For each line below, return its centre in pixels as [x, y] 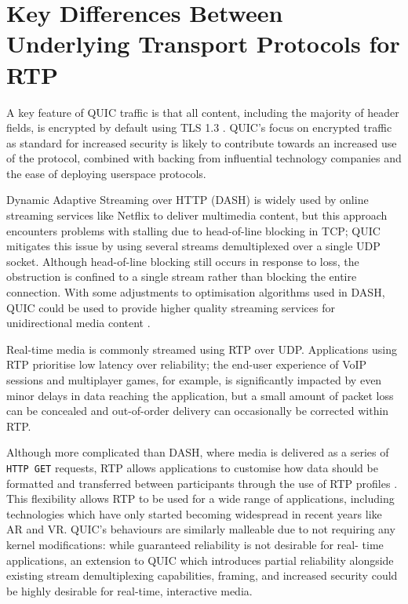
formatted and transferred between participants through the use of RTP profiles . [202, 483]
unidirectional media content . [78, 323]
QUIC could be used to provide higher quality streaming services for [171, 307]
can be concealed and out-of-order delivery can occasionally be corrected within [198, 411]
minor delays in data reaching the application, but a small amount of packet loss [200, 395]
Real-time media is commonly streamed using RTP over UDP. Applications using [202, 349]
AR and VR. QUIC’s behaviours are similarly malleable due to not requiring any [201, 529]
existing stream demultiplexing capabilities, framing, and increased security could [202, 575]
